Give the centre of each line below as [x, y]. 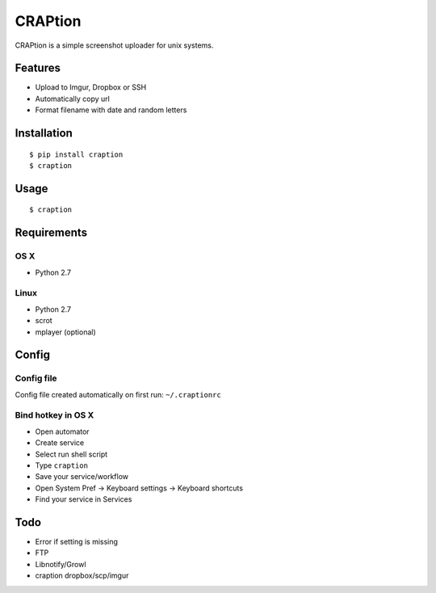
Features [38, 68]
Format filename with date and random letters [111, 110]
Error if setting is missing [77, 542]
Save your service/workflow [82, 477]
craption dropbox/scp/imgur [82, 576]
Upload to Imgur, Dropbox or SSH [91, 87]
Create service [60, 443]
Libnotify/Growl [61, 564]
